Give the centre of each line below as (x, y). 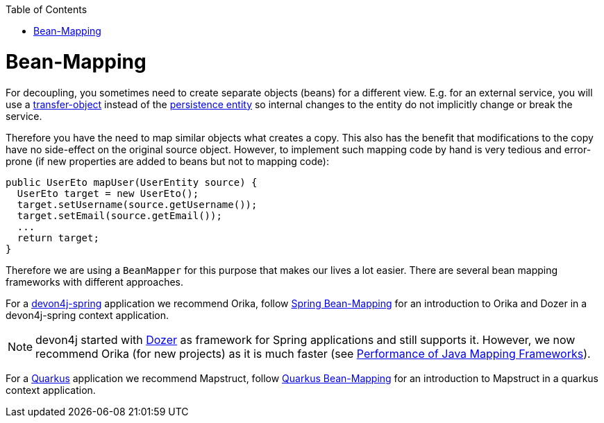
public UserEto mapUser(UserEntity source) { (132, 182)
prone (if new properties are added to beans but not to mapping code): (167, 161)
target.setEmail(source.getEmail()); (119, 215)
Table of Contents (47, 9)
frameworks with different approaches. (95, 282)
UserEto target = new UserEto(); (108, 193)
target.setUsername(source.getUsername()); (137, 204)
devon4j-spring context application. (87, 315)
